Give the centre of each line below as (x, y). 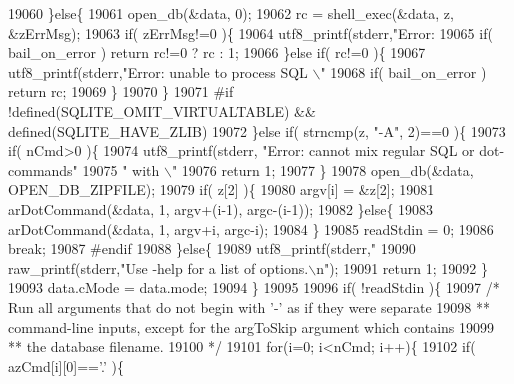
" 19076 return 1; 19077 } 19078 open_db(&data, (322, 169)
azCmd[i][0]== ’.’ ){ (66, 365)
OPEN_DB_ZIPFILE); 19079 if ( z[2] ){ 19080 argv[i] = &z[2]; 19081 (221, 189)
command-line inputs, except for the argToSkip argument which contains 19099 (251, 326)
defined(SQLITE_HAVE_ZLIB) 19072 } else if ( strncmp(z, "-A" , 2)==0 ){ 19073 (257, 130)
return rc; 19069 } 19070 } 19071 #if (121, 91)
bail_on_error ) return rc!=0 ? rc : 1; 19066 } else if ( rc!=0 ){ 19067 (217, 52)
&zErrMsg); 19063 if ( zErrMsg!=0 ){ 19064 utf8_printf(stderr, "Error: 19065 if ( (250, 32)
